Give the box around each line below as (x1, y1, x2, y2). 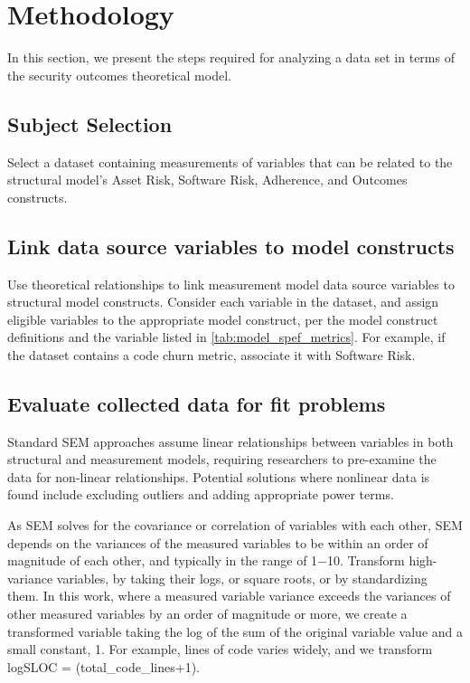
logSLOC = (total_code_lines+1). (7, 657, 201, 676)
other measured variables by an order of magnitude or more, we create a (7, 604, 408, 623)
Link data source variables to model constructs (7, 232, 455, 260)
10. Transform (327, 551, 405, 570)
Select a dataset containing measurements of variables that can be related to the (7, 152, 453, 171)
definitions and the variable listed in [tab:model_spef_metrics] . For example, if (7, 327, 446, 346)
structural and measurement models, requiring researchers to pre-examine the (7, 450, 437, 469)
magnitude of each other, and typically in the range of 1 (7, 551, 318, 570)
